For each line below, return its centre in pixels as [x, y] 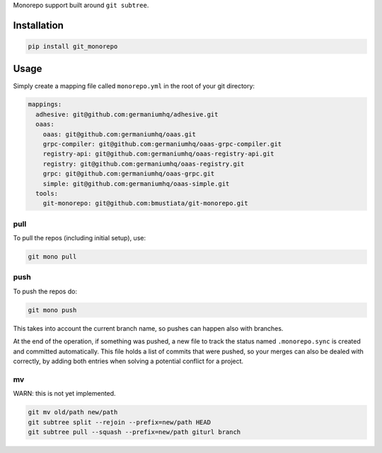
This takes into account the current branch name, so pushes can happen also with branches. [148, 328]
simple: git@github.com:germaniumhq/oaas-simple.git [136, 183]
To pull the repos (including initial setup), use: [80, 238]
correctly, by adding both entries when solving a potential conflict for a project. [128, 361]
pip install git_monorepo [73, 46]
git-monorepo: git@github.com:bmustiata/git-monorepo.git [145, 204]
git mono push [52, 310]
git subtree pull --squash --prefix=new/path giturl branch [134, 432]
